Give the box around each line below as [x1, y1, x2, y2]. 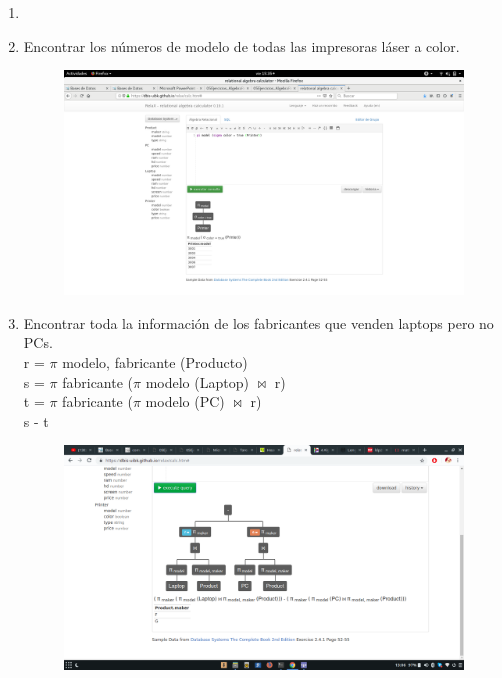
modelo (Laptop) [145, 371, 249, 392]
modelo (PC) [145, 391, 225, 412]
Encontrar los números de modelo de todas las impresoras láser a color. [23, 35, 460, 56]
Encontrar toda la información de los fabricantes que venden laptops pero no [23, 312, 494, 333]
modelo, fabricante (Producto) [62, 352, 248, 373]
